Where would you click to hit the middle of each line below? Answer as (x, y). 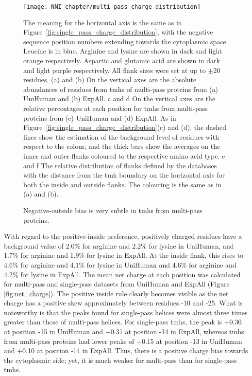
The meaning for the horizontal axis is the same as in (103, 22)
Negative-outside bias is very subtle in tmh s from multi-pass (113, 210)
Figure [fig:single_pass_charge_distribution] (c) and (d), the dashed (125, 127)
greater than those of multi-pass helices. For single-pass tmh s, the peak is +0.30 (123, 322)
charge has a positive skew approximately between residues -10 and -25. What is (123, 303)
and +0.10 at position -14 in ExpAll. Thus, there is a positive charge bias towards (126, 350)
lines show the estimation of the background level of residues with (121, 136)
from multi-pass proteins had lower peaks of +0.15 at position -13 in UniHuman (123, 341)
